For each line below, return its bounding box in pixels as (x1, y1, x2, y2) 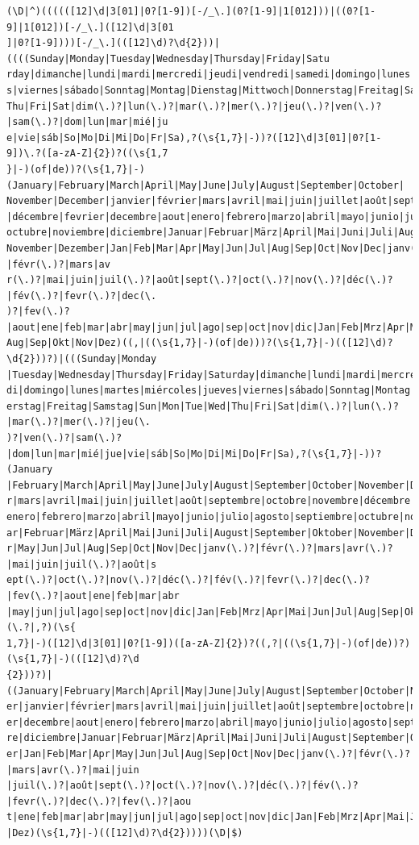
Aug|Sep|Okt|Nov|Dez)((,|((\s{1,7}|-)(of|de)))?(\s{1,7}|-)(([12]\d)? (6, 337, 393, 349)
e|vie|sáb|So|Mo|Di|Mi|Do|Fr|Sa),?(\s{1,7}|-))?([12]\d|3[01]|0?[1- (6, 131, 382, 144)
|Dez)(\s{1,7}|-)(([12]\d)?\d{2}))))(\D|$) (6, 826, 243, 839)
